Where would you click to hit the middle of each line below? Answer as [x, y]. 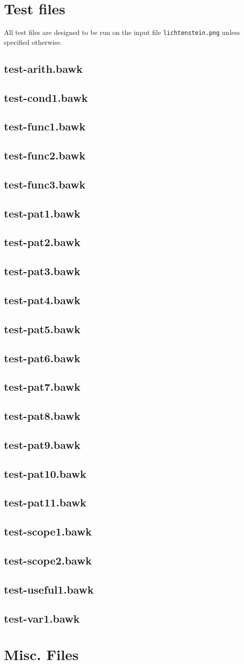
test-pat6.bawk [42, 358]
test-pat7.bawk [42, 387]
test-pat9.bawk [42, 444]
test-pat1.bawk [42, 213]
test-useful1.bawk [49, 589]
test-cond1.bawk [46, 97]
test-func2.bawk [45, 155]
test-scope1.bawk [48, 531]
